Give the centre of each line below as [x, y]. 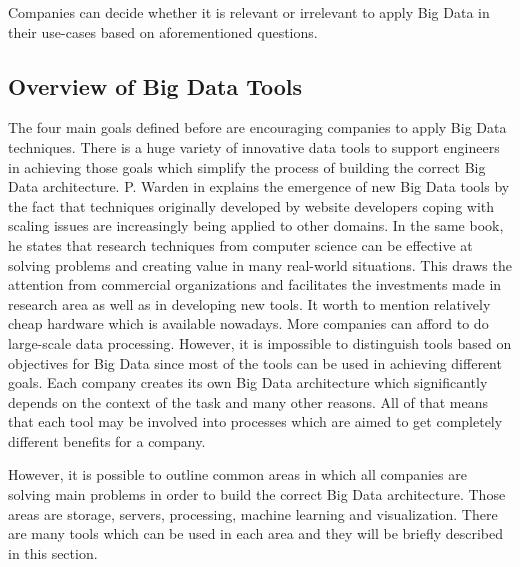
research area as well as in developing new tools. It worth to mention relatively [249, 303]
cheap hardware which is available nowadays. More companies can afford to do [248, 323]
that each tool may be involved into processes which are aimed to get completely [255, 421]
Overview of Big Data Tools [155, 85]
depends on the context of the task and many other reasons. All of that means [248, 401]
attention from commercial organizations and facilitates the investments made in [255, 284]
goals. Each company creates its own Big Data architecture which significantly [248, 382]
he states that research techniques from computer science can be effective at [240, 244]
